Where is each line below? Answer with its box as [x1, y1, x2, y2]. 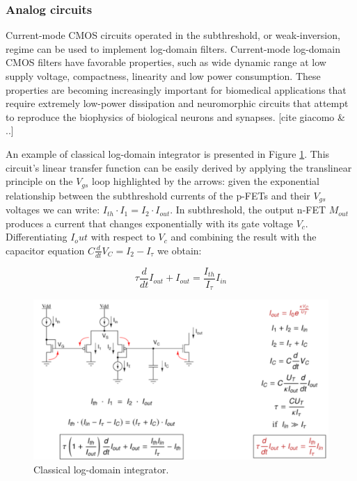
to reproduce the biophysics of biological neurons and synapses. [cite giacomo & [6, 109, 345, 124]
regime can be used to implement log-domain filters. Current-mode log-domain [6, 41, 340, 56]
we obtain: [157, 243, 202, 257]
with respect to [90, 229, 155, 244]
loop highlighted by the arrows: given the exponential [92, 174, 319, 188]
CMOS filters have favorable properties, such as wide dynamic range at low [6, 55, 326, 70]
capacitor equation [6, 243, 85, 257]
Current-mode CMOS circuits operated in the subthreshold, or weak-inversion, [6, 28, 340, 42]
